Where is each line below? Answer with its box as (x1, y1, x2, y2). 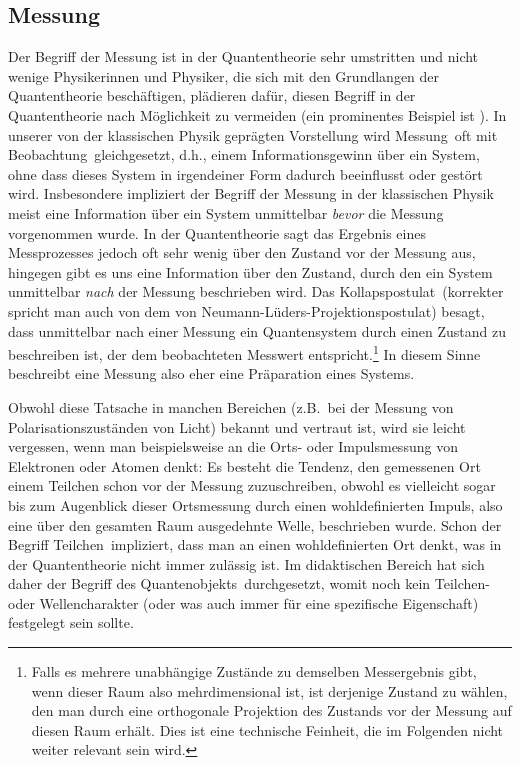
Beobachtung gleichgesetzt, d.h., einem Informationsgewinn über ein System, (8, 144, 480, 165)
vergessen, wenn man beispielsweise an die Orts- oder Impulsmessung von (8, 436, 458, 457)
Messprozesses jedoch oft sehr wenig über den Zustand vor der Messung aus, (8, 242, 476, 263)
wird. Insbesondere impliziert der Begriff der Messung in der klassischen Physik (8, 183, 494, 204)
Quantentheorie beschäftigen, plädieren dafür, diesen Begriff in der (8, 85, 416, 106)
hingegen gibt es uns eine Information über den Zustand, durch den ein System (8, 261, 493, 282)
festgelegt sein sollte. (8, 612, 134, 633)
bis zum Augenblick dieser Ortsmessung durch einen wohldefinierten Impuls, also (8, 494, 503, 515)
